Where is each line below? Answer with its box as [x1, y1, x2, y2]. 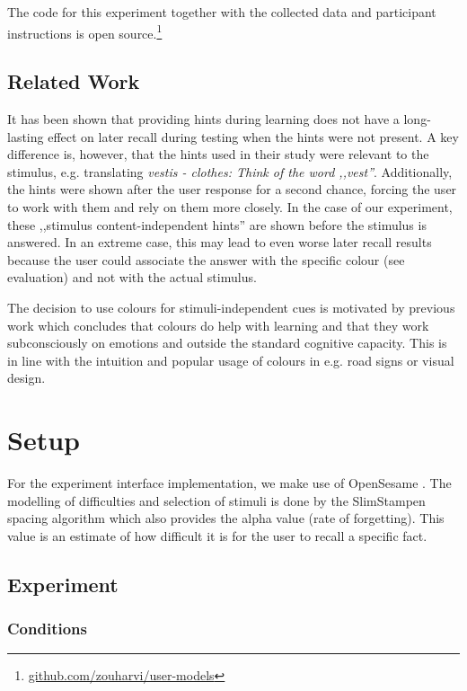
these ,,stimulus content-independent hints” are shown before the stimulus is [7, 215, 427, 234]
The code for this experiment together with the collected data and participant [7, 3, 436, 21]
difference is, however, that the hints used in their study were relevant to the [7, 145, 429, 164]
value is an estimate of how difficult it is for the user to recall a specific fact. [7, 526, 427, 545]
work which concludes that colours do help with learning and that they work [7, 315, 429, 334]
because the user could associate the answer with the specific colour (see [7, 250, 405, 269]
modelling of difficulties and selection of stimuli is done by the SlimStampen [7, 491, 426, 509]
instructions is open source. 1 [7, 21, 163, 42]
